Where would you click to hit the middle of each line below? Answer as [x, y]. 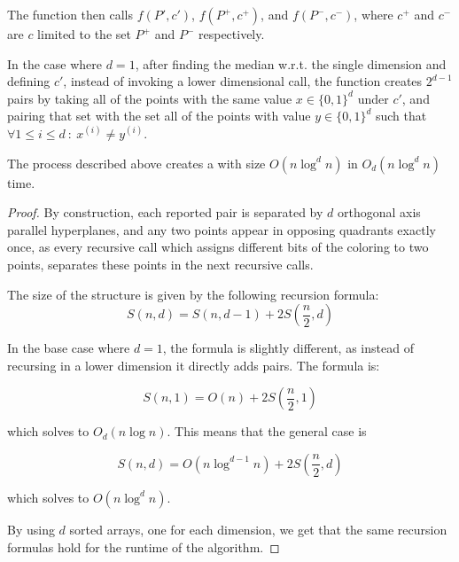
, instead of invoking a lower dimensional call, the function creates [243, 81]
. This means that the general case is [267, 431]
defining [29, 81]
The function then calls [70, 14]
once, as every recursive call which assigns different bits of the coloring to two [218, 247]
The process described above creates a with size [136, 163]
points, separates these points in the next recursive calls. [160, 264]
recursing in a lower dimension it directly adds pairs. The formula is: [194, 365]
